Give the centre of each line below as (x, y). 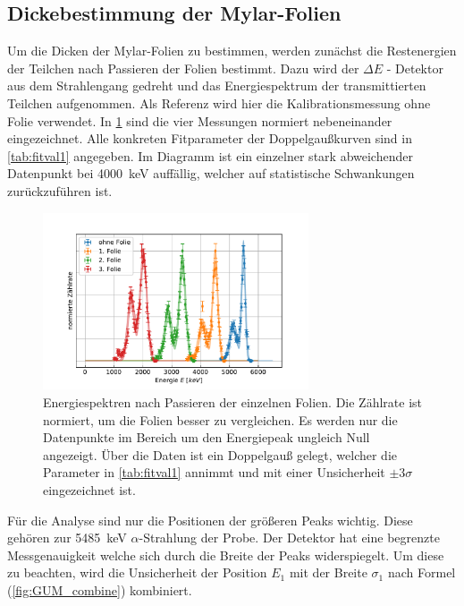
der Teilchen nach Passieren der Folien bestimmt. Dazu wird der (183, 68)
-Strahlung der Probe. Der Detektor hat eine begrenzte (289, 538)
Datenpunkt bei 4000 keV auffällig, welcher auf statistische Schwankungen (211, 173)
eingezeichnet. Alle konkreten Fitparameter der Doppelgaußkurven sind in (210, 138)
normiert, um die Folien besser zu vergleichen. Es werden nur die (220, 419)
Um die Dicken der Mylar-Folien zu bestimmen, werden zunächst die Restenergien (232, 51)
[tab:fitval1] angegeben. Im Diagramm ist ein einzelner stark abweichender (210, 155)
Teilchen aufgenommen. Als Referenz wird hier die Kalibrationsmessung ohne (219, 102)
